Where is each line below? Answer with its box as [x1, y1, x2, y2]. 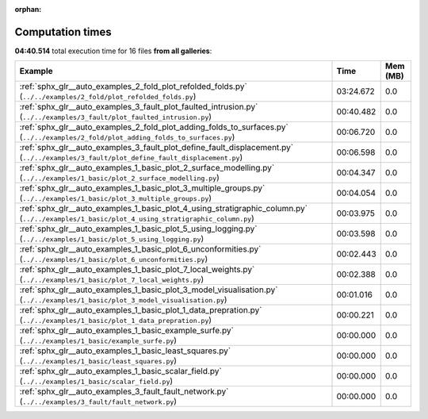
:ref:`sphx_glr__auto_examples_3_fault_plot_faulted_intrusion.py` [19, 102, 258, 113]
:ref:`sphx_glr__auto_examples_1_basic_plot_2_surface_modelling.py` [19, 163, 275, 174]
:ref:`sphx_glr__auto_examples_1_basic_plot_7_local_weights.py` [19, 264, 255, 275]
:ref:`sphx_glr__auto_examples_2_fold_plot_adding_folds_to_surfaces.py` [19, 121, 289, 133]
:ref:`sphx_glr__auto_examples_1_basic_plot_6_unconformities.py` [19, 244, 262, 255]
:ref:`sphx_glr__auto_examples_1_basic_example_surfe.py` [19, 325, 234, 336]
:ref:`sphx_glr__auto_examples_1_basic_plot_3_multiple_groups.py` [19, 183, 266, 194]
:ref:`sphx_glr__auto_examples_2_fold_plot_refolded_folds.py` [19, 81, 247, 92]
